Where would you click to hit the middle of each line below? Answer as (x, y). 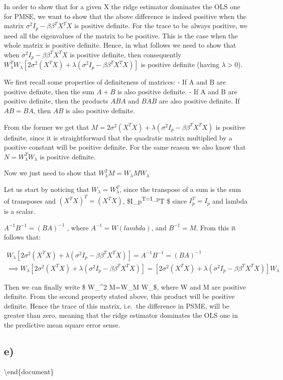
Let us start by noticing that (47, 189)
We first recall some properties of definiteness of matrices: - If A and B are (115, 82)
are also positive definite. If (199, 101)
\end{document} (29, 371)
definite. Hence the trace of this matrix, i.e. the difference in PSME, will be (117, 305)
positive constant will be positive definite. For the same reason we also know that (125, 147)
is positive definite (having (180, 64)
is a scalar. (20, 211)
